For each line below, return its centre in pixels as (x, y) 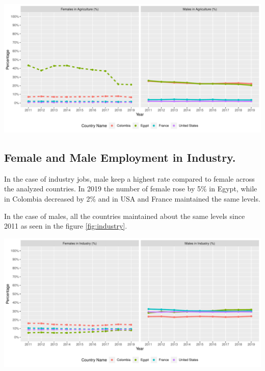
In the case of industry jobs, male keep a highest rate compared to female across (129, 178)
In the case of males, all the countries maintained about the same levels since (125, 216)
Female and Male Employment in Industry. (120, 157)
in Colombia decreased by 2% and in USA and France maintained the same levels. (132, 198)
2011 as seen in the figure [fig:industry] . (66, 226)
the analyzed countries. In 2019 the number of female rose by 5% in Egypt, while (131, 189)
